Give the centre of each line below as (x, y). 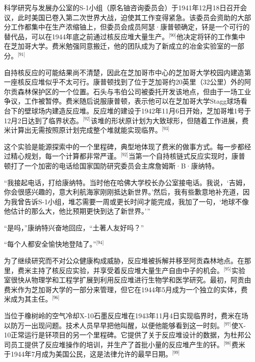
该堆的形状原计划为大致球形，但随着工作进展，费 (170, 120)
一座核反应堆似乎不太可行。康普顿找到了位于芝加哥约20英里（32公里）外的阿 (127, 82)
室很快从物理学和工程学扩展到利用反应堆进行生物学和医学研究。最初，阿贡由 (127, 280)
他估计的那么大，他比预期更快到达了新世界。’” (77, 211)
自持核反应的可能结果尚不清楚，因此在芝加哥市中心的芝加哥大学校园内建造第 (127, 72)
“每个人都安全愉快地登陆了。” (50, 244)
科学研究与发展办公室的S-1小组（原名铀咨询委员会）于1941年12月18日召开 (122, 7)
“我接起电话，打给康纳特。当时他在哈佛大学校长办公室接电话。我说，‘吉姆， (127, 182)
